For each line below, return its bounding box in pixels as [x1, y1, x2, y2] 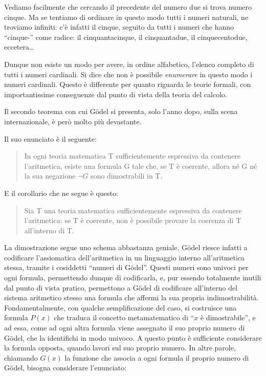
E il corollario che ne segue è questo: [4, 187, 118, 198]
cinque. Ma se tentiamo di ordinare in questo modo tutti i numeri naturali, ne [4, 11, 249, 22]
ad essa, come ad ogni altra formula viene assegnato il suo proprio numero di [4, 322, 245, 333]
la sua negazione [24, 170, 76, 181]
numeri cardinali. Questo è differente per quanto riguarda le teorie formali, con [4, 79, 251, 90]
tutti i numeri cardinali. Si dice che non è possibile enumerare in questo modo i [4, 69, 253, 79]
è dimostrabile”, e [200, 312, 256, 323]
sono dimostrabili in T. [91, 170, 163, 181]
